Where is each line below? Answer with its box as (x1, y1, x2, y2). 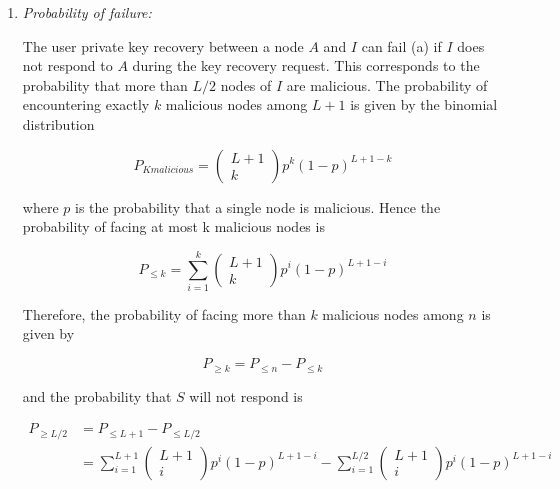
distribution (22, 113, 95, 134)
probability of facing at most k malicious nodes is (22, 216, 325, 237)
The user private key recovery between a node (22, 35, 304, 56)
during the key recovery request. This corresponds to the (132, 55, 480, 76)
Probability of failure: (22, 2, 152, 22)
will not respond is (189, 385, 303, 406)
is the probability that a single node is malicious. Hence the (74, 196, 441, 217)
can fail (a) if (361, 35, 442, 56)
